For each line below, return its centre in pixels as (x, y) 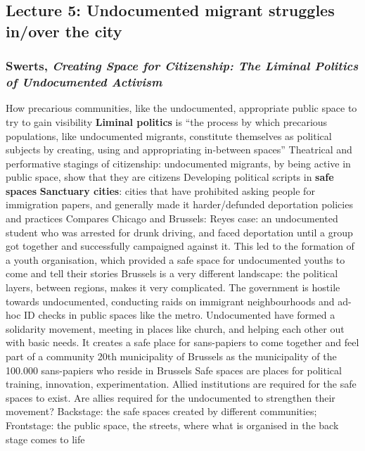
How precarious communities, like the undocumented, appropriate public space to (181, 108)
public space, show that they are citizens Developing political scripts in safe (170, 177)
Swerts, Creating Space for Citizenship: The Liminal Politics (182, 66)
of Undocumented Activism (84, 82)
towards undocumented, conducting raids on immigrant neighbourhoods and (170, 301)
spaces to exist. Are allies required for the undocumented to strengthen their (171, 397)
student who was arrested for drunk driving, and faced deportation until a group (179, 232)
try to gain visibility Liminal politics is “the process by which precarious (167, 121)
